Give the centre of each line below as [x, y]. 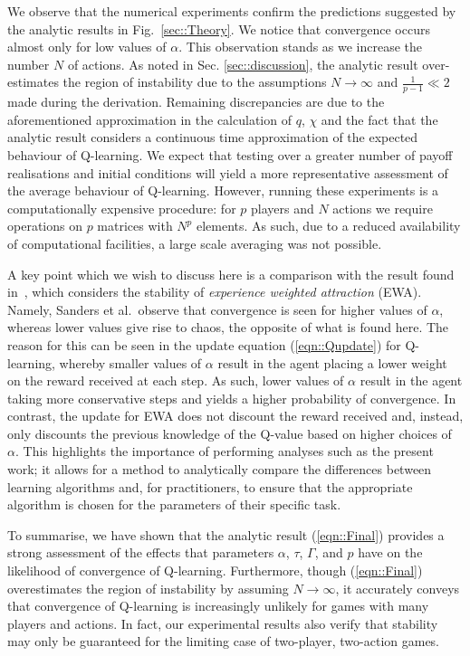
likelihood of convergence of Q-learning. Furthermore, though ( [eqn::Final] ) [215, 570]
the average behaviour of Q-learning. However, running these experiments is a [223, 190]
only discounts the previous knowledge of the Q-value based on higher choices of [230, 433]
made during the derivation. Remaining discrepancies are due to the [196, 102]
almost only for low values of [87, 47]
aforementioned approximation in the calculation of [149, 119]
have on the [390, 552]
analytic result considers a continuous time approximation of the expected [213, 137]
